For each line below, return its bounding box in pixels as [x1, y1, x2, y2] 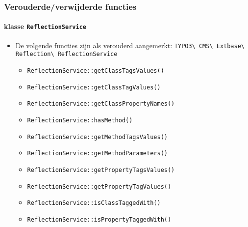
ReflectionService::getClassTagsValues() [27, 67, 164, 75]
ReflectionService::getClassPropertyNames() [27, 100, 175, 108]
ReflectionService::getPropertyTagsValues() [27, 166, 175, 173]
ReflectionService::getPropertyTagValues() [27, 183, 172, 190]
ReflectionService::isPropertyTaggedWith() [27, 216, 172, 223]
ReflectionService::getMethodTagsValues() [27, 133, 168, 141]
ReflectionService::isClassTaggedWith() [27, 199, 161, 207]
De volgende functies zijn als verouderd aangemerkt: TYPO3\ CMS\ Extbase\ [15, 40, 245, 50]
